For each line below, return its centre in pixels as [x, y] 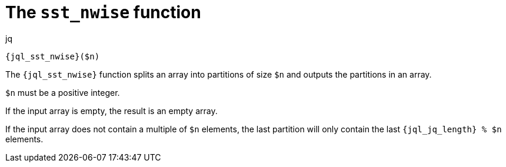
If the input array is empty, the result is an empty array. [111, 111]
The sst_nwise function [103, 12]
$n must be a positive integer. [63, 92]
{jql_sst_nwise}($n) [53, 56]
